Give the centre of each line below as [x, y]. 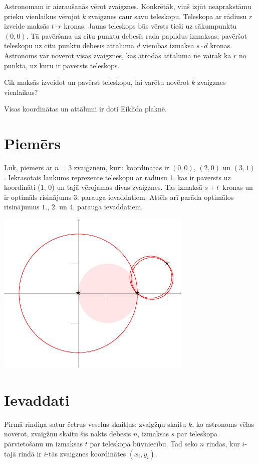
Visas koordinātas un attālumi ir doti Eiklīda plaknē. [85, 109]
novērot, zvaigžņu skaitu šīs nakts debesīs [68, 434]
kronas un [238, 187]
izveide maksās [27, 26]
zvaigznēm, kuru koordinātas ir [121, 167]
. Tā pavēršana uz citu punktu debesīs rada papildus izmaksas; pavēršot [137, 35]
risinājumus [22, 207]
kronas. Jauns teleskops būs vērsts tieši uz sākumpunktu [150, 26]
